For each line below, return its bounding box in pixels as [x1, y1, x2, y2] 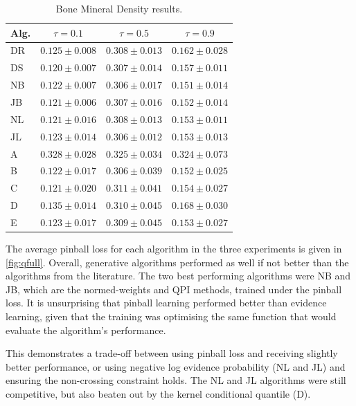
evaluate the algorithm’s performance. [6, 322, 166, 337]
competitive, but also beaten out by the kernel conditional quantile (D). [6, 386, 311, 400]
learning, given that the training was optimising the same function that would [6, 308, 337, 323]
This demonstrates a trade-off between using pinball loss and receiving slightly [6, 346, 338, 360]
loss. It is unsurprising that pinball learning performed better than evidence [6, 295, 327, 310]
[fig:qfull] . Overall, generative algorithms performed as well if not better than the [6, 255, 349, 269]
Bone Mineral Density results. [55, 1, 183, 15]
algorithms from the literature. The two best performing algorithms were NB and [6, 268, 351, 283]
